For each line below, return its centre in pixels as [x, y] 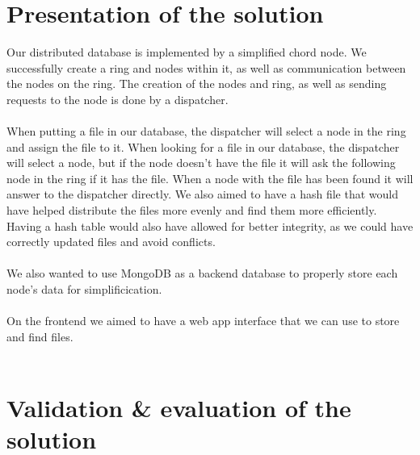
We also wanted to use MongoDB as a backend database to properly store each [202, 273]
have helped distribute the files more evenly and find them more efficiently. [192, 210]
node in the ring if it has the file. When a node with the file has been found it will [210, 178]
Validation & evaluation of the [179, 408]
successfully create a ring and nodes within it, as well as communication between [206, 67]
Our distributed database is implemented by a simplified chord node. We [187, 52]
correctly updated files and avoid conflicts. [111, 242]
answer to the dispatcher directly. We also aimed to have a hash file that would [202, 194]
